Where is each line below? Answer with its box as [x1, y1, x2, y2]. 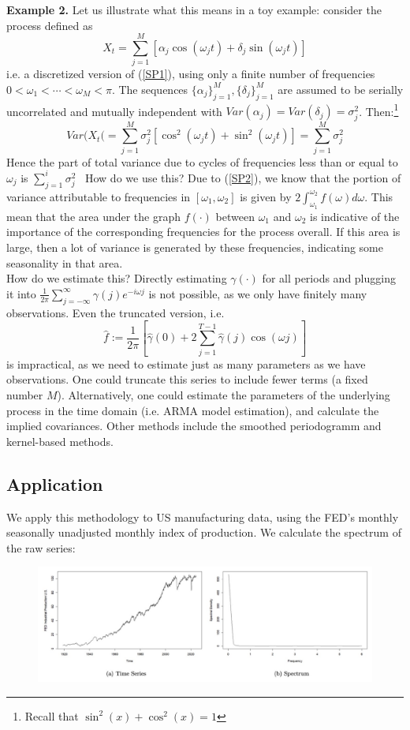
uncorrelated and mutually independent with [6, 103, 222, 119]
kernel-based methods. [6, 432, 114, 449]
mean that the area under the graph [6, 208, 181, 224]
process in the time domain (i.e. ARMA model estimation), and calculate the [6, 402, 379, 418]
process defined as [6, 17, 93, 33]
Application [6, 471, 103, 496]
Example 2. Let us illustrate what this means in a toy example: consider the [6, 2, 382, 17]
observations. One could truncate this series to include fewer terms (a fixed [6, 371, 368, 387]
